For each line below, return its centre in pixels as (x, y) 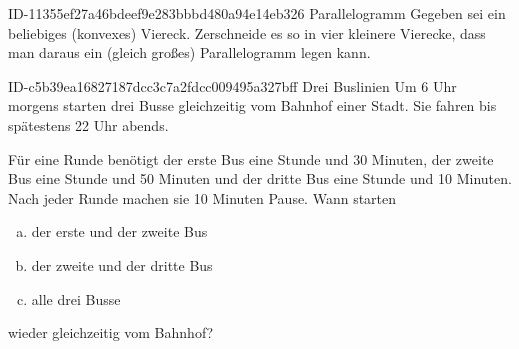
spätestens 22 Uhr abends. (88, 124)
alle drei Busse (76, 298)
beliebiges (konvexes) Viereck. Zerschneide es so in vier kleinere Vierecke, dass (247, 32)
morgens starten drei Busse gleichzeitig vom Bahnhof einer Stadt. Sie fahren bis (252, 105)
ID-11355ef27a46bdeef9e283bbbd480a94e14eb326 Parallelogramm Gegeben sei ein (257, 13)
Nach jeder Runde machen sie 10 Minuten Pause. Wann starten (202, 197)
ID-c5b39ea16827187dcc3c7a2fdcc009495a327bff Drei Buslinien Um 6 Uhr (232, 85)
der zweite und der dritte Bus (122, 264)
